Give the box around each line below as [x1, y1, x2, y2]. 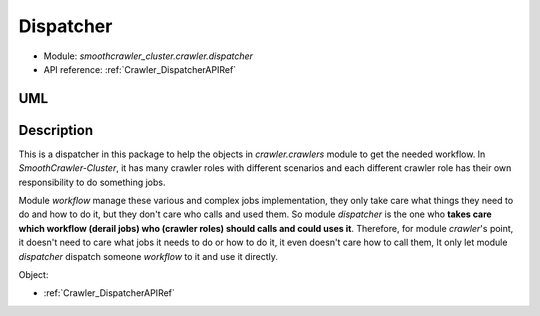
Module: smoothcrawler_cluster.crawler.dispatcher [43, 50, 254, 62]
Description [18, 121, 94, 139]
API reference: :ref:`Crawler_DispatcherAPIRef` [43, 63, 237, 75]
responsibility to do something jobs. [18, 176, 166, 188]
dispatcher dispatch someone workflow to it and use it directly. [18, 250, 279, 262]
